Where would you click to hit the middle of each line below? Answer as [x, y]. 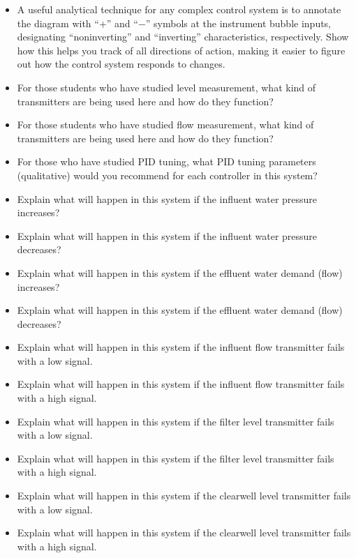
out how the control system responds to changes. [121, 64]
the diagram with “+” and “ [77, 23]
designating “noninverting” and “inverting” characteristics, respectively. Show [183, 37]
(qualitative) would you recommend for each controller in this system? [167, 175]
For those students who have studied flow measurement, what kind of [165, 125]
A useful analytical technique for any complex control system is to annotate [179, 9]
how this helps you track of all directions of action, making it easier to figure [181, 50]
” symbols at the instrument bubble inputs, [238, 23]
